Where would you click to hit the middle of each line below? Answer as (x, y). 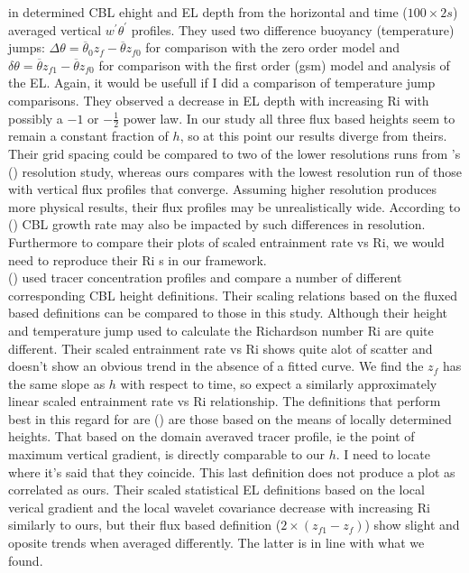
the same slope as (57, 383)
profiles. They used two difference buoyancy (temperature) (293, 29)
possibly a (36, 118)
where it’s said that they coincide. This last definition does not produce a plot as (232, 471)
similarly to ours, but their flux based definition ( (145, 525)
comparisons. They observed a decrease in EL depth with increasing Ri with (219, 100)
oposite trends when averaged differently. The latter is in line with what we (216, 543)
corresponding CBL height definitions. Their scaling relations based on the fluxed (233, 295)
